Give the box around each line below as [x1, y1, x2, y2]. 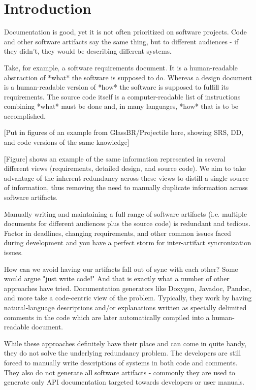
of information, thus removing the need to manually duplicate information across [4, 182, 248, 193]
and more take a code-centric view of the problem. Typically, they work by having [4, 292, 252, 303]
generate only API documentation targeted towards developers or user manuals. [4, 377, 245, 387]
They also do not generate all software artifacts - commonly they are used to [4, 367, 235, 377]
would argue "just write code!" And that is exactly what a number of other [4, 273, 230, 284]
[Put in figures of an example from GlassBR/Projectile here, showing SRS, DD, [4, 127, 244, 137]
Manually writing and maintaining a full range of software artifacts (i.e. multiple [4, 208, 247, 219]
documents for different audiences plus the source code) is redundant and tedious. [4, 218, 251, 228]
